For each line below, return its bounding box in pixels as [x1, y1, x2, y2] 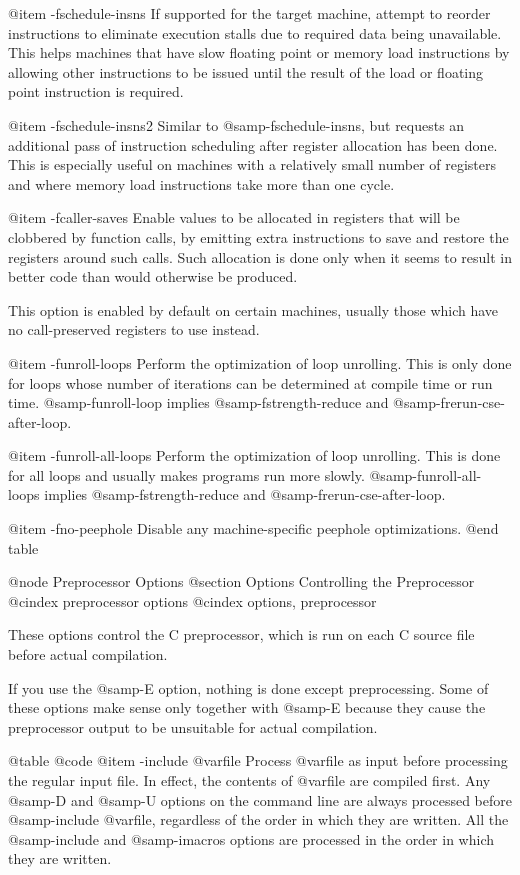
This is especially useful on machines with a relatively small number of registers [8, 154, 497, 175]
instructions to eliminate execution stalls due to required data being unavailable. [8, 22, 502, 43]
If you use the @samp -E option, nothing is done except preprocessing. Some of [8, 677, 489, 698]
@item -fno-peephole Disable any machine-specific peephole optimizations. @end [8, 518, 499, 539]
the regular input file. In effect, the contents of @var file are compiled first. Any [8, 770, 491, 790]
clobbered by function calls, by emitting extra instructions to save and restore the [8, 226, 509, 247]
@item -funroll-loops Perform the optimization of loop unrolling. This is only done [8, 352, 512, 373]
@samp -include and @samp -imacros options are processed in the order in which [8, 828, 494, 849]
